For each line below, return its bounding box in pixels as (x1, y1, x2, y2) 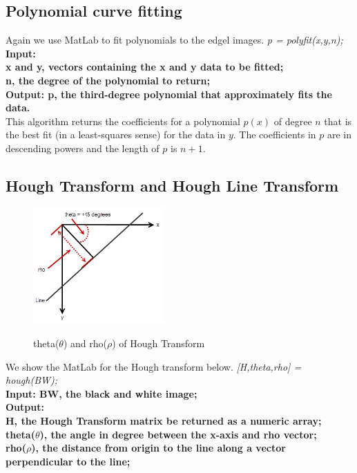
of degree (273, 113, 312, 128)
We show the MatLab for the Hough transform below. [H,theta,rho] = (6, 359, 302, 373)
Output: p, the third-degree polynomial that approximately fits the (6, 86, 332, 101)
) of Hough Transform (112, 336, 205, 351)
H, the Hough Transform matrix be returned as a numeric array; (6, 414, 322, 428)
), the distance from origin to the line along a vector (31, 440, 286, 455)
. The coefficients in (233, 127, 316, 142)
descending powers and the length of (6, 140, 160, 155)
